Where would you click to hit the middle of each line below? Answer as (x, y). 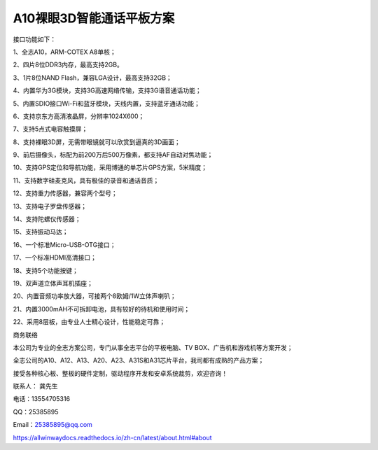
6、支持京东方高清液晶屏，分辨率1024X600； (79, 116)
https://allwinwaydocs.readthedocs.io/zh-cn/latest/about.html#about (113, 437)
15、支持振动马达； (41, 232)
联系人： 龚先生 (35, 386)
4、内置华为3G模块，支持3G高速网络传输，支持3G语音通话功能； (107, 90)
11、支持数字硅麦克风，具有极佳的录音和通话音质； (86, 180)
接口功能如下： (34, 39)
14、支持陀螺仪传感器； (47, 219)
